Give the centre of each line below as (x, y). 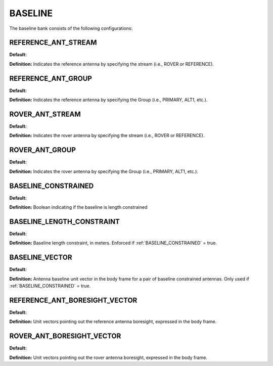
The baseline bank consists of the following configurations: (71, 28)
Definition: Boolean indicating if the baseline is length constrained (78, 207)
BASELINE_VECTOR (41, 258)
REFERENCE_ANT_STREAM (53, 43)
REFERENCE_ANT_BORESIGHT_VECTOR (73, 300)
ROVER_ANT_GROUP (42, 150)
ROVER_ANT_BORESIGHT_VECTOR (65, 336)
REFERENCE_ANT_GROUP (51, 78)
